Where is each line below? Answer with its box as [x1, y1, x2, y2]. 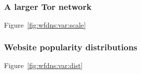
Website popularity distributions [4, 40, 138, 53]
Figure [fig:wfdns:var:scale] [4, 20, 86, 30]
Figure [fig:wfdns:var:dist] [4, 60, 83, 71]
